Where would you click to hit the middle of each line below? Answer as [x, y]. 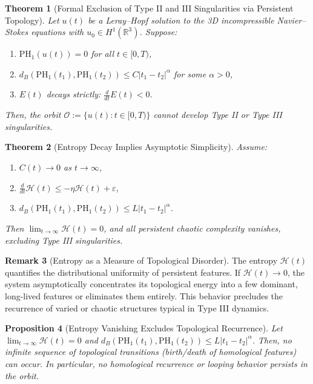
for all [102, 54]
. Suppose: [158, 32]
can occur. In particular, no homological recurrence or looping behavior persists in [156, 363]
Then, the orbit [33, 115]
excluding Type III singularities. [64, 240]
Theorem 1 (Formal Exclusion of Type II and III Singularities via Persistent [149, 8]
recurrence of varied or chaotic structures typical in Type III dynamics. [137, 308]
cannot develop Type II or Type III [218, 115]
